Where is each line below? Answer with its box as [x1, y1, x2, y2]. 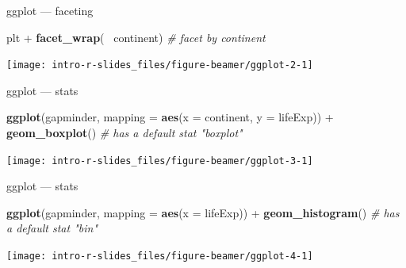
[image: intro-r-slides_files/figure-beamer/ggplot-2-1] [6, 59, 313, 71]
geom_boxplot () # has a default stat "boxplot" [6, 124, 243, 141]
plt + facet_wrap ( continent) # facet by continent [6, 29, 266, 45]
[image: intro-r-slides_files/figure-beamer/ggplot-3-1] [6, 155, 313, 167]
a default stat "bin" [6, 220, 98, 236]
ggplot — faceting [6, 2, 94, 18]
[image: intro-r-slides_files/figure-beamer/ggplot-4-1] [6, 251, 313, 262]
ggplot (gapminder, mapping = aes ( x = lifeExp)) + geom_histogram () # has [6, 204, 400, 220]
